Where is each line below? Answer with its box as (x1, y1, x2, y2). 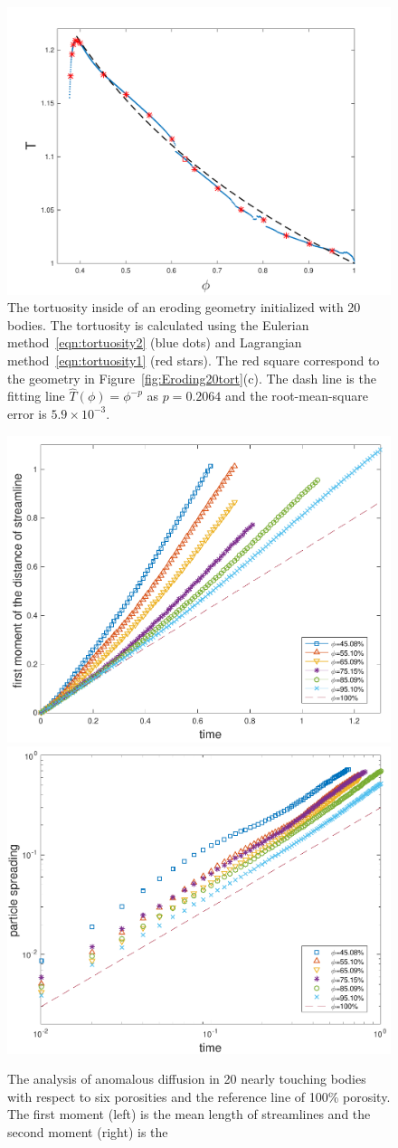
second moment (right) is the (7, 1123, 168, 1142)
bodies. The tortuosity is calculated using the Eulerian (7, 315, 309, 334)
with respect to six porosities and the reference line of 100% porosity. (7, 1086, 391, 1105)
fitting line (7, 386, 65, 405)
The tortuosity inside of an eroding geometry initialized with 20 (7, 298, 361, 317)
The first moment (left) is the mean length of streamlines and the (7, 1105, 371, 1124)
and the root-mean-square (224, 386, 369, 405)
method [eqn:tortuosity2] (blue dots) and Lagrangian (7, 333, 302, 352)
